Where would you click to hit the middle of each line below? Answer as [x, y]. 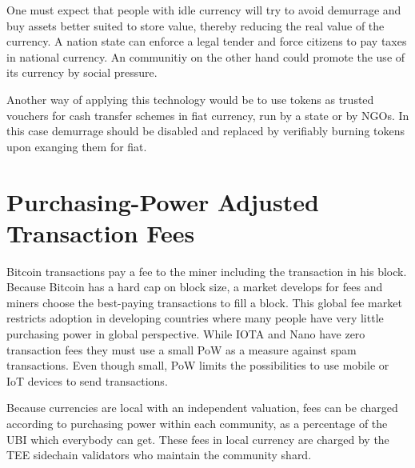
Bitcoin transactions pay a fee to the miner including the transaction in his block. [207, 271]
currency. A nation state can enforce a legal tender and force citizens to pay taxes [207, 41]
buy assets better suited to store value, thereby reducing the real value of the [196, 25]
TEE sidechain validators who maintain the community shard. [159, 455]
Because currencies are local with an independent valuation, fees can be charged [202, 408]
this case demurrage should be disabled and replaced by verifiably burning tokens [206, 131]
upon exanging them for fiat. [77, 146]
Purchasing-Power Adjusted [163, 201]
